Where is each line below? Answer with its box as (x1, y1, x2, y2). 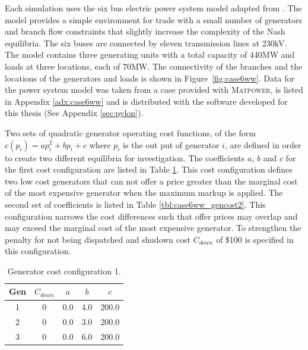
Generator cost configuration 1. (7, 264, 121, 277)
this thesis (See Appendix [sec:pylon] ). (5, 107, 144, 119)
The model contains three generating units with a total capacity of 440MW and (5, 48, 295, 61)
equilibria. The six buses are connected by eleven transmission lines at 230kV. (5, 36, 287, 49)
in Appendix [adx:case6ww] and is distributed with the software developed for (5, 95, 288, 107)
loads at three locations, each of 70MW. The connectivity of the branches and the (5, 60, 303, 72)
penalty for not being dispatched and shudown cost (5, 233, 190, 245)
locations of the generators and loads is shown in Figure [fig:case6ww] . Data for (5, 71, 294, 84)
